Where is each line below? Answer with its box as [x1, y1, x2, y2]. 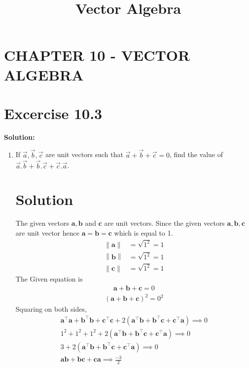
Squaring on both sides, [15, 304, 87, 314]
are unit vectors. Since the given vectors [104, 218, 225, 228]
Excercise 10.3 [4, 103, 103, 123]
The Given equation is [15, 274, 83, 284]
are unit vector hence [15, 227, 79, 238]
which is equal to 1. [114, 227, 173, 238]
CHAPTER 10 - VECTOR [4, 45, 190, 65]
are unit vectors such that [45, 149, 123, 160]
